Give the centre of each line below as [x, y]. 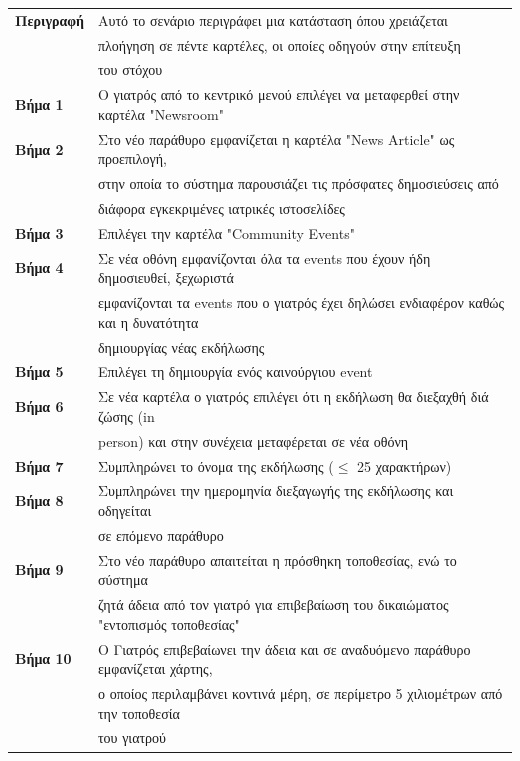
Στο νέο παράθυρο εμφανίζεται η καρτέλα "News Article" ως [276, 138]
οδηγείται [124, 509]
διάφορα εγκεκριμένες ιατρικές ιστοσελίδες [221, 208]
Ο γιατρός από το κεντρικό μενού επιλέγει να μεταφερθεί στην [278, 94]
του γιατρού [132, 737]
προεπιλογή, [132, 158]
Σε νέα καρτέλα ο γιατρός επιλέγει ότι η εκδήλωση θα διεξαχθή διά [293, 396]
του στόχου [130, 69]
